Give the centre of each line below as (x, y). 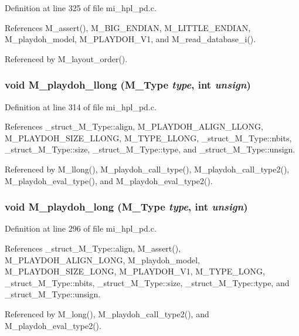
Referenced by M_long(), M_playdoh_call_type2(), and (107, 313)
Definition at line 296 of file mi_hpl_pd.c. (81, 228)
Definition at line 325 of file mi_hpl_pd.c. (81, 8)
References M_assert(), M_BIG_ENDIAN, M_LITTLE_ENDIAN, (128, 27)
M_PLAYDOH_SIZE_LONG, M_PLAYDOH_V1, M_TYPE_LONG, (135, 271)
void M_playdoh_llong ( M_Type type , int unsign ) (128, 85)
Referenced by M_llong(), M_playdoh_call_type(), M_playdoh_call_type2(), (147, 169)
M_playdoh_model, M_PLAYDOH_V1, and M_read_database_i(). (130, 39)
